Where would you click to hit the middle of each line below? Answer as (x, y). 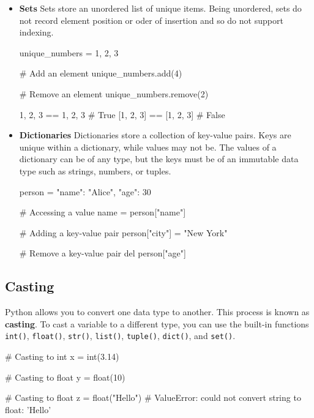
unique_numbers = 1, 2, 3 (69, 52)
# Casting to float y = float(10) (65, 377)
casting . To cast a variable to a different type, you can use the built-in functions (157, 323)
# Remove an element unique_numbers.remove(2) (114, 93)
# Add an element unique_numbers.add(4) (101, 73)
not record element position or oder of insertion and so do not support (151, 20)
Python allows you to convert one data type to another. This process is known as (157, 312)
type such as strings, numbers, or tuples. (95, 170)
